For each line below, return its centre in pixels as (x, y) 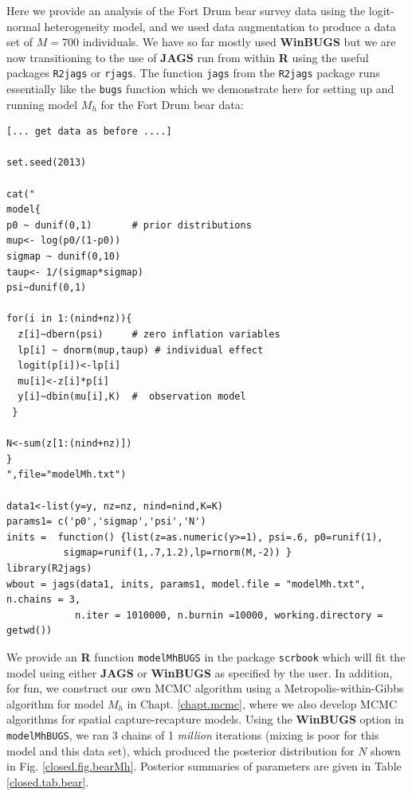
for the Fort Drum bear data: (172, 104)
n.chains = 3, (44, 600)
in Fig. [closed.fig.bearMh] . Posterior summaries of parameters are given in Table (204, 766)
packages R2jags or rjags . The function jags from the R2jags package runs (193, 73)
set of (20, 42)
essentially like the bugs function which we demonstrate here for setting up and (200, 89)
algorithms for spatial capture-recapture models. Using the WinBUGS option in (205, 719)
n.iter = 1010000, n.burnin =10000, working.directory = (229, 615)
